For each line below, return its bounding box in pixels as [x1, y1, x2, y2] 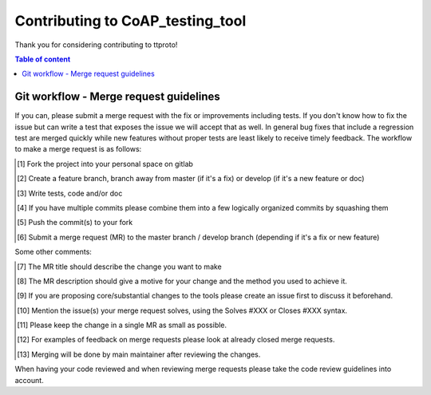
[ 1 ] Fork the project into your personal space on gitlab [17, 159, 193, 168]
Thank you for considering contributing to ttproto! [14, 40, 178, 49]
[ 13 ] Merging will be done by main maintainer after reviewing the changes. [17, 350, 261, 359]
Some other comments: [14, 247, 92, 257]
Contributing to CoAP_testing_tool [14, 12, 247, 30]
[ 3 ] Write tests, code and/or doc [17, 188, 123, 198]
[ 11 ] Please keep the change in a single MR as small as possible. [17, 320, 227, 330]
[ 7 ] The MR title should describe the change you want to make [17, 262, 223, 271]
